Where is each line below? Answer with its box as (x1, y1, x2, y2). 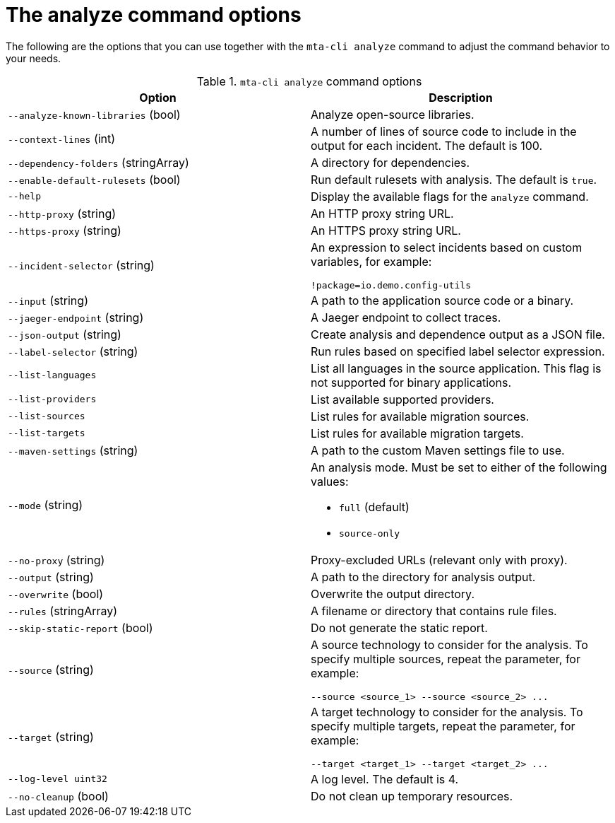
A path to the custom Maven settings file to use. (311, 443, 565, 457)
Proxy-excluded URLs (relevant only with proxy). (311, 552, 568, 567)
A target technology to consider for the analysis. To (311, 704, 583, 719)
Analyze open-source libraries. (311, 107, 474, 122)
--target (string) (8, 730, 94, 745)
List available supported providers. (311, 392, 494, 407)
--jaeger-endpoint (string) (8, 310, 144, 325)
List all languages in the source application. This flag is (311, 361, 602, 375)
